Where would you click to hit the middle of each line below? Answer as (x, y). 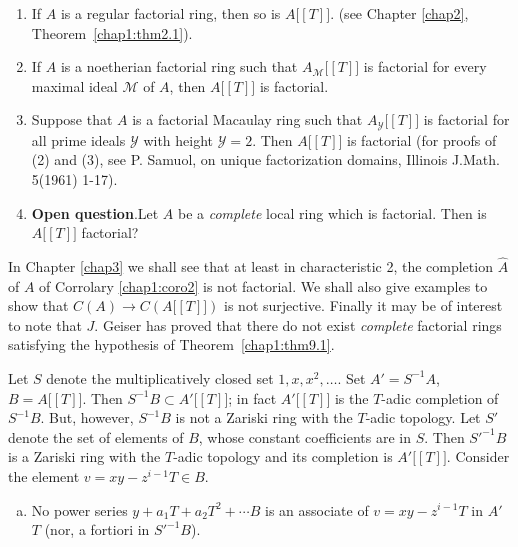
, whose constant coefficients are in (304, 436)
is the (351, 397)
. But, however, (87, 417)
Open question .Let (95, 212)
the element (44, 475)
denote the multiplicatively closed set (160, 377)
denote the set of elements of (96, 436)
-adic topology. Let (423, 417)
